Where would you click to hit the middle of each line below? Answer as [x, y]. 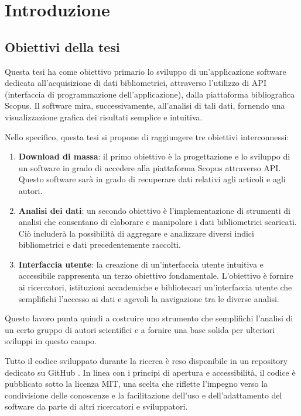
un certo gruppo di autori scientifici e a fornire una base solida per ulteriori [140, 329]
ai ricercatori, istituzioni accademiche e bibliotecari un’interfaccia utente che [155, 287]
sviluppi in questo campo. [51, 341]
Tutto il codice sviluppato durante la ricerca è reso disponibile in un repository [146, 361]
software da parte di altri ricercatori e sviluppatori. [96, 406]
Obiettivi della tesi [62, 46]
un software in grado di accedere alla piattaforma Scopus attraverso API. [150, 167]
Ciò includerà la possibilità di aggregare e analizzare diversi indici [136, 233]
